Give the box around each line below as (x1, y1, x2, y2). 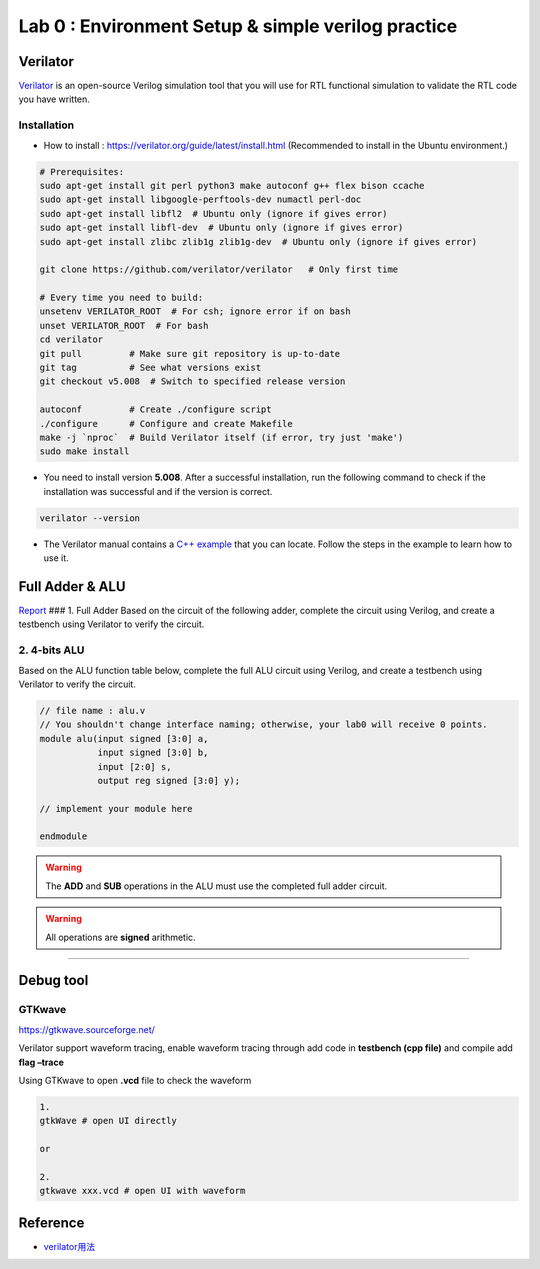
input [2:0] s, (97, 761, 172, 772)
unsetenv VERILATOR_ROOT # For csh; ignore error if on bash (39, 306, 351, 317)
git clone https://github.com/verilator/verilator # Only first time (39, 264, 399, 275)
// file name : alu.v (39, 705, 146, 716)
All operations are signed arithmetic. (45, 931, 196, 943)
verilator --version (39, 512, 140, 524)
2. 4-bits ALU (18, 643, 85, 657)
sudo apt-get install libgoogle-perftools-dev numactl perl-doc (39, 194, 362, 205)
